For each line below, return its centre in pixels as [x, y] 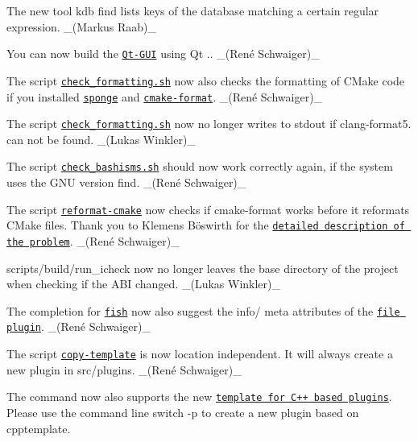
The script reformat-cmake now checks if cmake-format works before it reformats [208, 209]
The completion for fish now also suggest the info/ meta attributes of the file [203, 310]
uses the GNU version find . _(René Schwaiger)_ [126, 182]
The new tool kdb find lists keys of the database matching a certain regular [193, 10]
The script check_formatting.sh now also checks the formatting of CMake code [206, 80]
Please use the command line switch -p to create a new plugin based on [183, 413]
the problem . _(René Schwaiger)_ [93, 240]
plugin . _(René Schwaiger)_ [79, 326]
